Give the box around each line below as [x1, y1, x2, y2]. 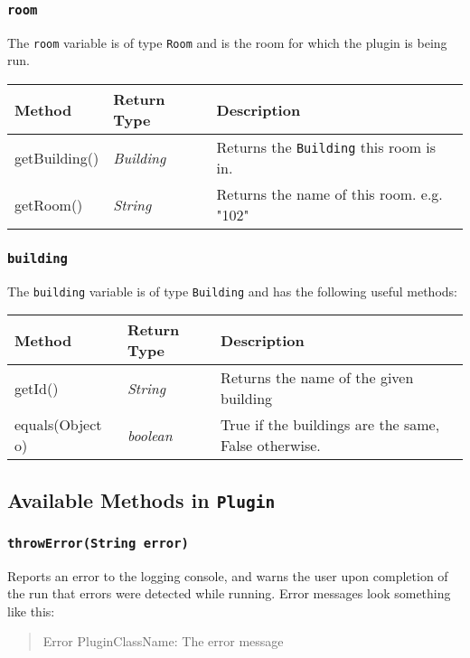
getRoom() [14, 193, 83, 215]
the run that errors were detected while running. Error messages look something [7, 584, 451, 603]
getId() [14, 377, 59, 399]
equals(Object [14, 414, 102, 436]
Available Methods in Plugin [7, 485, 276, 513]
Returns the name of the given [221, 367, 414, 389]
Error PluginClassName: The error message [42, 632, 284, 651]
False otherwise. [221, 435, 321, 456]
